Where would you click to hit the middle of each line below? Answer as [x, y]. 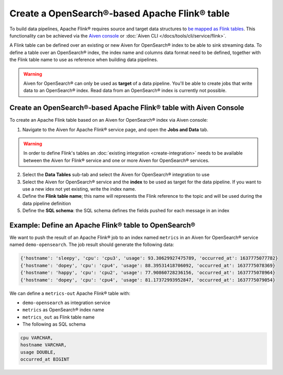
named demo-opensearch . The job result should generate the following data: [92, 245]
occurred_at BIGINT [45, 359]
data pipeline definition [47, 203]
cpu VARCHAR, [37, 338]
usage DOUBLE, [38, 352]
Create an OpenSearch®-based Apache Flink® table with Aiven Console [127, 108]
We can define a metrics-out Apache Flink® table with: [70, 293]
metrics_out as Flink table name [58, 317]
